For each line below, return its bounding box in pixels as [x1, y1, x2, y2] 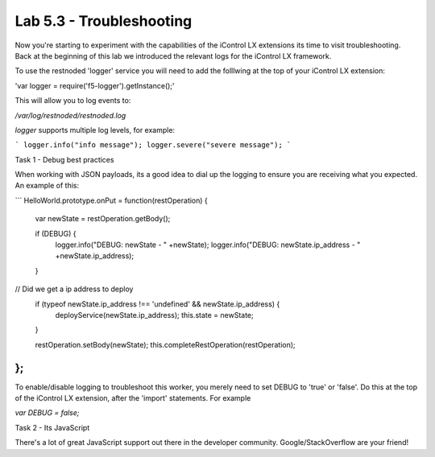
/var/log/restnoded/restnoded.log [14, 110, 126, 120]
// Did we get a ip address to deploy [14, 284, 134, 294]
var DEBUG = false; [14, 408, 80, 418]
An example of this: [14, 181, 80, 191]
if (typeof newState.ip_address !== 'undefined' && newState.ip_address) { [35, 298, 280, 309]
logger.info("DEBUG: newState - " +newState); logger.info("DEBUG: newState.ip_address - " [55, 240, 361, 249]
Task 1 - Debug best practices [14, 154, 114, 164]
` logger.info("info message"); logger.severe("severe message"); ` [14, 141, 292, 150]
